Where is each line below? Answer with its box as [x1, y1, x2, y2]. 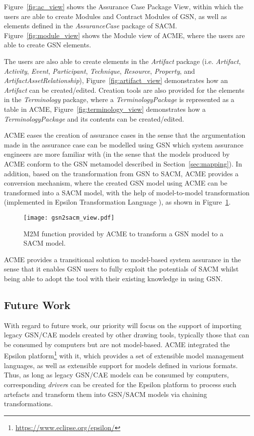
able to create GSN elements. [4, 40, 91, 50]
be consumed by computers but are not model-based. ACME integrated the [4, 339, 230, 349]
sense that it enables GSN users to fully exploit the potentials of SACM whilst [4, 264, 239, 274]
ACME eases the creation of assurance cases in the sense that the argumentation [4, 130, 246, 140]
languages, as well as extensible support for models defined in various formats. [4, 360, 238, 370]
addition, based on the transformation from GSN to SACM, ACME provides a [4, 168, 239, 178]
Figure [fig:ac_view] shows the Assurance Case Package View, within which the [4, 1, 244, 11]
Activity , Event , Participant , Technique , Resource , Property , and [4, 65, 195, 76]
